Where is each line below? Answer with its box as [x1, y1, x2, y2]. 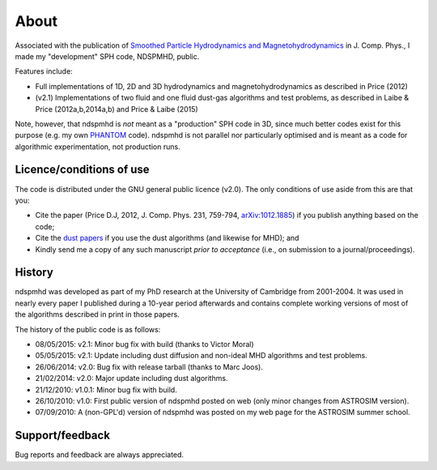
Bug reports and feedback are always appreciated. [15, 450, 185, 459]
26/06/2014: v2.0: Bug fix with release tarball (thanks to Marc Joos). [35, 361, 263, 372]
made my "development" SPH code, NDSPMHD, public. [15, 51, 200, 61]
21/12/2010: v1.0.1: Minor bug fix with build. [35, 385, 177, 395]
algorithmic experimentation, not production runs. [15, 142, 181, 152]
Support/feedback [15, 429, 111, 442]
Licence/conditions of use [15, 163, 150, 177]
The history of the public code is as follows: [15, 324, 161, 334]
